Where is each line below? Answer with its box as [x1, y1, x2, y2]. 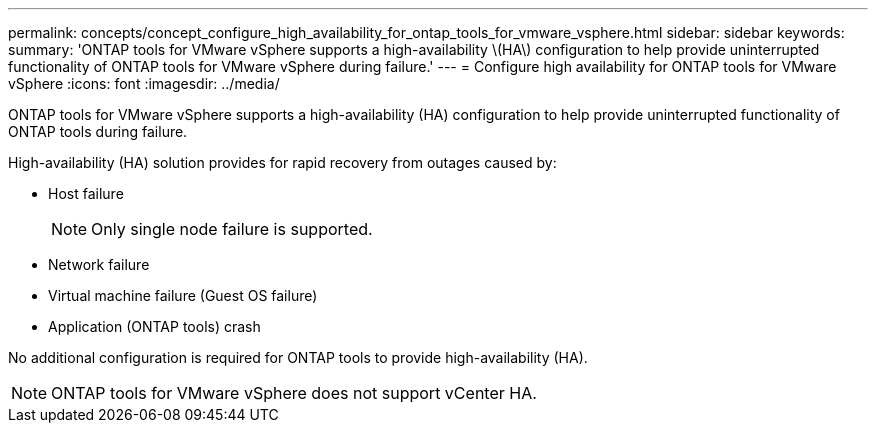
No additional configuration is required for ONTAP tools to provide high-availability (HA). [8, 349, 588, 366]
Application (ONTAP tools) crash [48, 318, 261, 335]
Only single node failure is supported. [91, 219, 373, 239]
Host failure [48, 185, 124, 202]
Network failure [48, 256, 150, 273]
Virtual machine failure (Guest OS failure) [48, 287, 318, 304]
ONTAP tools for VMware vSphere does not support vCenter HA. [51, 383, 537, 403]
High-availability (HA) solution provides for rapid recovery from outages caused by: [8, 154, 557, 171]
